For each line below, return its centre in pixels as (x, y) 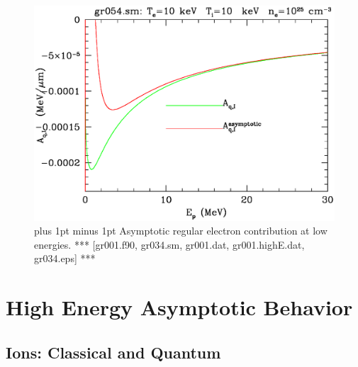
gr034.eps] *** (65, 258)
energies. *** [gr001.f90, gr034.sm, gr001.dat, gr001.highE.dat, (169, 244)
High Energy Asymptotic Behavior (179, 307)
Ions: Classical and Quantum (113, 352)
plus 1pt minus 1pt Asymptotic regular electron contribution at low (181, 231)
